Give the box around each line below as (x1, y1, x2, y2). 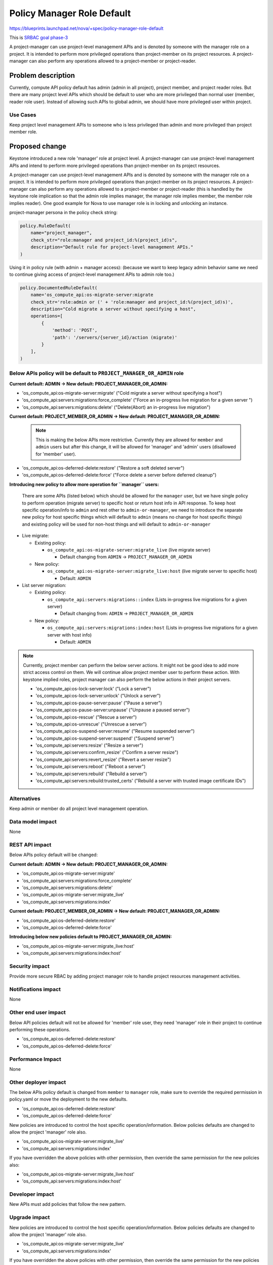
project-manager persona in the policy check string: (9, 209, 118, 215)
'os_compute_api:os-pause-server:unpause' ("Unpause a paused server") (35, 707, 190, 713)
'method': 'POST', (52, 327, 98, 333)
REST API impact (9, 841, 52, 849)
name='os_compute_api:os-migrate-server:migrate (30, 292, 154, 298)
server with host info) (47, 631, 92, 638)
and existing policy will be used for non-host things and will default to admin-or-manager (22, 521, 211, 527)
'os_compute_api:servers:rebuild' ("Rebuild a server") (35, 771, 147, 777)
